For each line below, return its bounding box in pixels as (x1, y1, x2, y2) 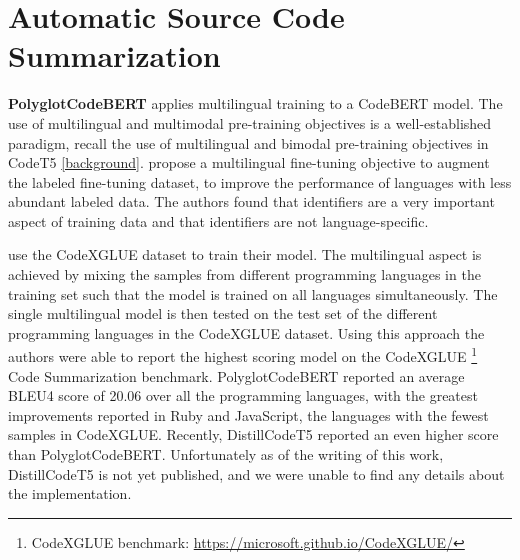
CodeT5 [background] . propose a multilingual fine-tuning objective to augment (8, 152, 490, 173)
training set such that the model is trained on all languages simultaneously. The (8, 283, 498, 304)
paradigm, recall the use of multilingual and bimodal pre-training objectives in (8, 132, 489, 153)
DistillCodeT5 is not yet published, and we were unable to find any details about (8, 463, 505, 484)
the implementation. (8, 483, 132, 504)
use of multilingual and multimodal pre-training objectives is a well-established (8, 112, 492, 133)
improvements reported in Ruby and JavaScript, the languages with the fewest (8, 404, 489, 425)
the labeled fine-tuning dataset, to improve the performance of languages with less (8, 171, 512, 192)
